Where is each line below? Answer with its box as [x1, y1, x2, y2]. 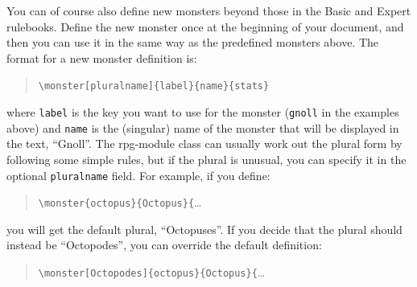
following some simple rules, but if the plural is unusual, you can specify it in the [6, 150, 407, 167]
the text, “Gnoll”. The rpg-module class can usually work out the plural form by [6, 135, 403, 152]
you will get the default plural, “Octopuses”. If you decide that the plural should [6, 220, 403, 237]
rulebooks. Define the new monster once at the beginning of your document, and [6, 18, 404, 35]
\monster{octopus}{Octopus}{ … [38, 194, 202, 211]
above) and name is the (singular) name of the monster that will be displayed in [6, 119, 399, 136]
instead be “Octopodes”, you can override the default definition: [6, 236, 322, 253]
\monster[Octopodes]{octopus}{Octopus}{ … [38, 264, 266, 281]
